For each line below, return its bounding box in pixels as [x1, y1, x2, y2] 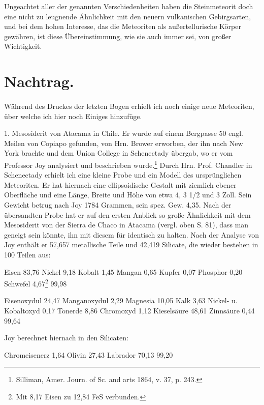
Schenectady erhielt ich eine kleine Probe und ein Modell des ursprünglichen [4, 169, 242, 180]
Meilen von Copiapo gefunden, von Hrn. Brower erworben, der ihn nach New [4, 137, 243, 148]
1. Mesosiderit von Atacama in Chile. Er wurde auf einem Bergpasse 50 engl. [4, 128, 243, 138]
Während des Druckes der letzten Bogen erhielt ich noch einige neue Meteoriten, [4, 100, 254, 111]
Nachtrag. [4, 71, 74, 92]
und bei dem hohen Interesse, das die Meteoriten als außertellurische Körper [4, 21, 241, 32]
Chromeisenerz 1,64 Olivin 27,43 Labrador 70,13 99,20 [4, 349, 173, 360]
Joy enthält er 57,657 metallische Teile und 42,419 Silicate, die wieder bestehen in [4, 239, 258, 250]
